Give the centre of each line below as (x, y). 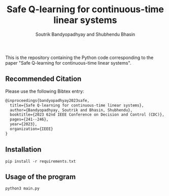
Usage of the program (41, 177)
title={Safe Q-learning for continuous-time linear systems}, (77, 105)
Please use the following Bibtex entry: (45, 91)
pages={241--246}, (29, 120)
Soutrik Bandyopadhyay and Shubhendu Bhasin (85, 34)
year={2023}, (24, 124)
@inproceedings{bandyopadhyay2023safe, (47, 100)
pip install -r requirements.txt (41, 161)
